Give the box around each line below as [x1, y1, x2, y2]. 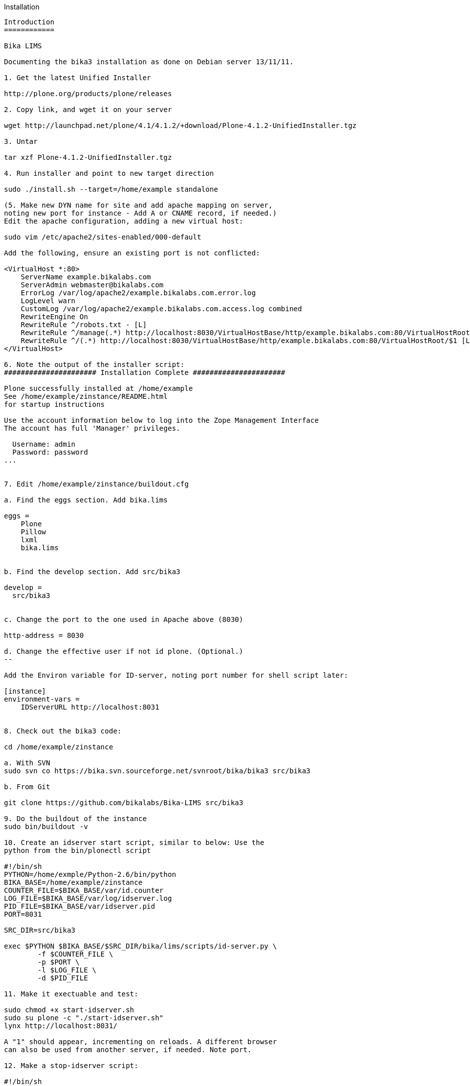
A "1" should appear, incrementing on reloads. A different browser [4, 1038, 277, 1046]
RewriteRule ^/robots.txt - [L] [20, 321, 147, 329]
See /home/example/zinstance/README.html [4, 392, 168, 400]
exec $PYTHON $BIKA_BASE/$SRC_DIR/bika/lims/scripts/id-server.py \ [4, 942, 277, 950]
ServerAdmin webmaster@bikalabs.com [20, 281, 164, 289]
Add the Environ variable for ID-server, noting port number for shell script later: [4, 671, 349, 679]
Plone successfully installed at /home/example [4, 384, 193, 392]
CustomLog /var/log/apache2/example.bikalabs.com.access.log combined [20, 305, 302, 313]
